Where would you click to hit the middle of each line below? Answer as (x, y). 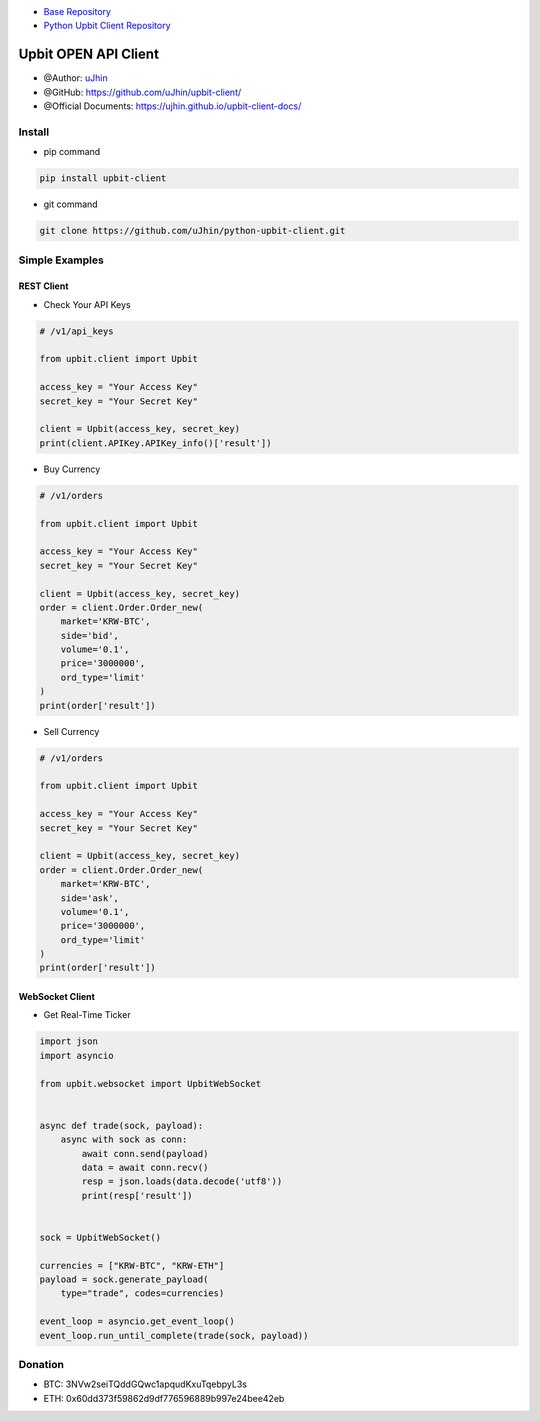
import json (69, 1041)
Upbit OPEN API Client (89, 54)
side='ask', (90, 898)
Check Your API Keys (87, 304)
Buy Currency (72, 469)
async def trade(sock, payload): (121, 1125)
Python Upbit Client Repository (107, 26)
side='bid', (90, 635)
